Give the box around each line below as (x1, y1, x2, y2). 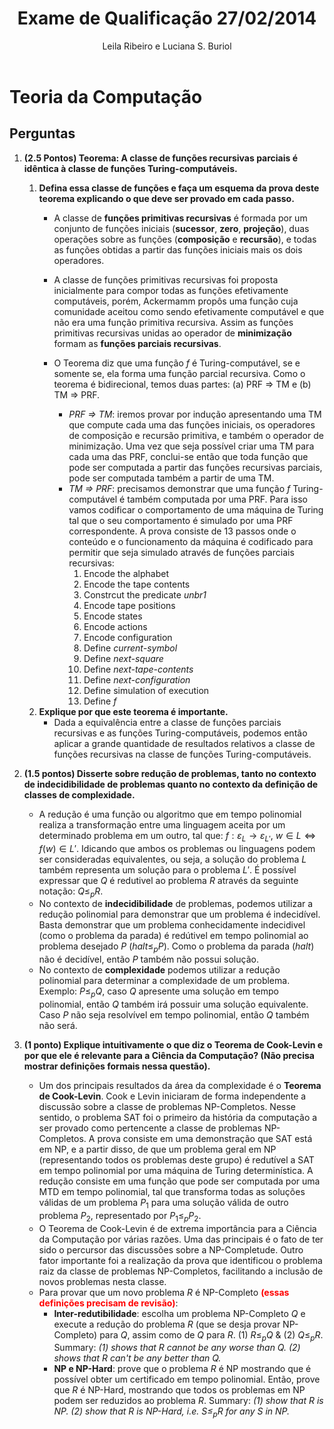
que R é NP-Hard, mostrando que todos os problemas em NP (53, 1384, 306, 1396)
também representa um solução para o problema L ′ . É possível (38, 863, 297, 876)
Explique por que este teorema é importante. (38, 705, 229, 717)
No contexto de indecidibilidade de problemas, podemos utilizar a (38, 898, 314, 910)
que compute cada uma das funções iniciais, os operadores (68, 418, 316, 431)
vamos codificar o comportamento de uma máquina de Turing (68, 503, 324, 516)
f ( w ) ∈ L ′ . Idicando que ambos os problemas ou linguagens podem (38, 842, 316, 854)
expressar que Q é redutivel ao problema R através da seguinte (38, 874, 299, 886)
